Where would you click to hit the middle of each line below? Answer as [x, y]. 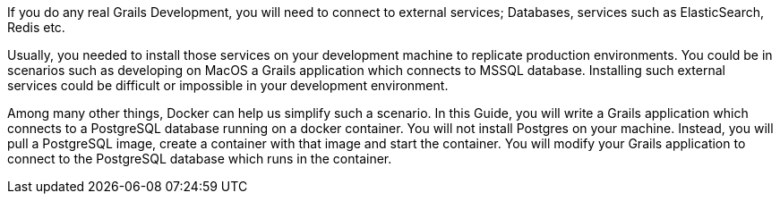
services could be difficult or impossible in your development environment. [228, 85]
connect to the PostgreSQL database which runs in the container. [200, 159]
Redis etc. [36, 27]
